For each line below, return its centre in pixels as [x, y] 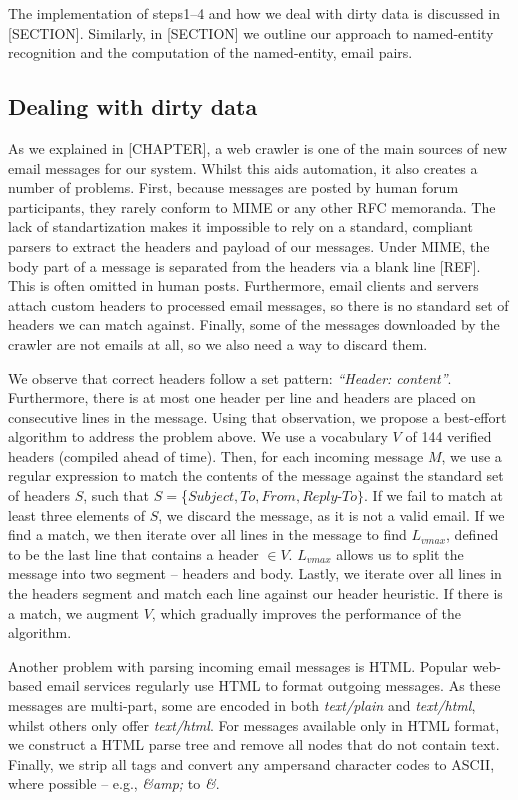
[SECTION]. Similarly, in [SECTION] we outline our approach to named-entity [251, 32]
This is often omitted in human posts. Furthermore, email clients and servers [243, 285]
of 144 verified [448, 436]
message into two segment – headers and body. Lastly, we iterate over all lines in [255, 573]
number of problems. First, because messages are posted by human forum [233, 187]
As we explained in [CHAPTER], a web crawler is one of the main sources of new [258, 147]
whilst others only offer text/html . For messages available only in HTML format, [254, 724]
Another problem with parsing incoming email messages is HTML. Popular [238, 665]
